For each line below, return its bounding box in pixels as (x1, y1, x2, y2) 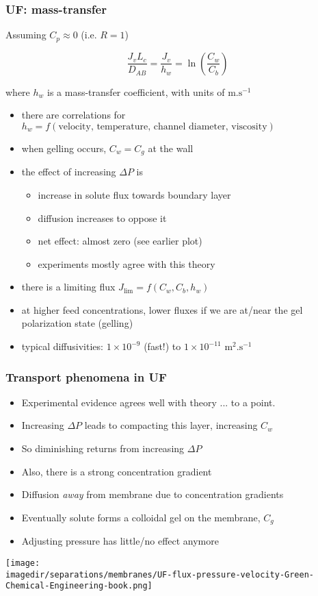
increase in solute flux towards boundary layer (38, 187, 231, 201)
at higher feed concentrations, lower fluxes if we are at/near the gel (21, 302, 303, 316)
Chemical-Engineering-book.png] (5, 581, 153, 591)
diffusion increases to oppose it (38, 210, 167, 225)
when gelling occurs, (21, 140, 107, 155)
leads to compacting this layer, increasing (84, 418, 258, 432)
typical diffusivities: (21, 339, 103, 353)
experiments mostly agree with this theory (38, 256, 215, 271)
